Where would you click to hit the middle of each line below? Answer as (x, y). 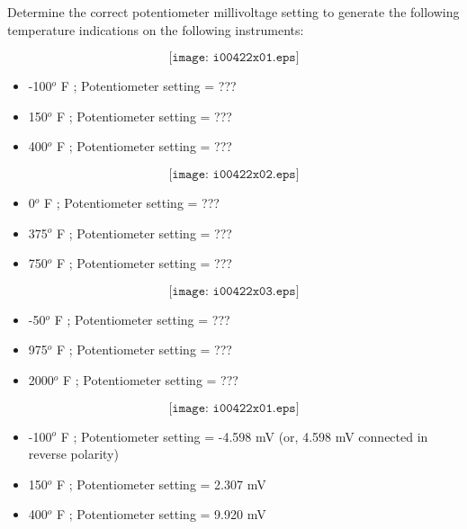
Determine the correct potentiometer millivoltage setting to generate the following (233, 12)
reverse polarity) (73, 454)
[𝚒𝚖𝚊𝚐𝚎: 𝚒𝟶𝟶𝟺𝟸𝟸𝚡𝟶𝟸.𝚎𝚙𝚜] (234, 174)
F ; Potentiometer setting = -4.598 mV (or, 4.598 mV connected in (244, 436)
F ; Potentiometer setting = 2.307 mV (162, 484)
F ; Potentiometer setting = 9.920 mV (162, 514)
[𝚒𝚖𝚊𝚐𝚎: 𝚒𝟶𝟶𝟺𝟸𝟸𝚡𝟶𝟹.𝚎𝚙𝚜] (234, 291)
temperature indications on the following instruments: (156, 29)
